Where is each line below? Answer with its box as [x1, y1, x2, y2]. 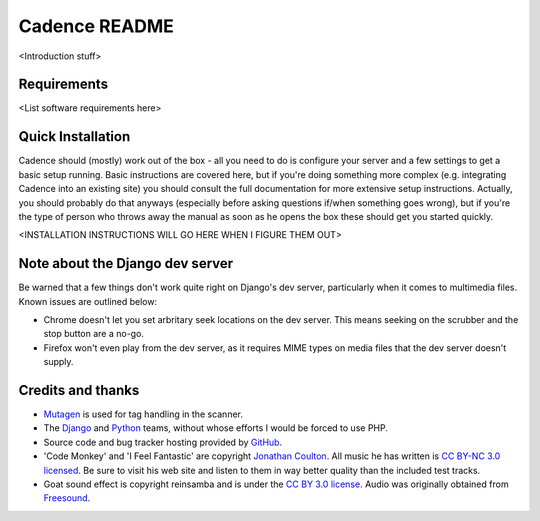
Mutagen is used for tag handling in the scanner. [43, 408, 244, 420]
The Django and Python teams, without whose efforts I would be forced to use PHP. [43, 422, 389, 434]
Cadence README [18, 15, 175, 37]
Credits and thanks [18, 381, 140, 399]
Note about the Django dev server [18, 255, 234, 272]
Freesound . [43, 492, 91, 504]
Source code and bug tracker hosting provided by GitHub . [43, 436, 283, 448]
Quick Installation [18, 128, 131, 145]
